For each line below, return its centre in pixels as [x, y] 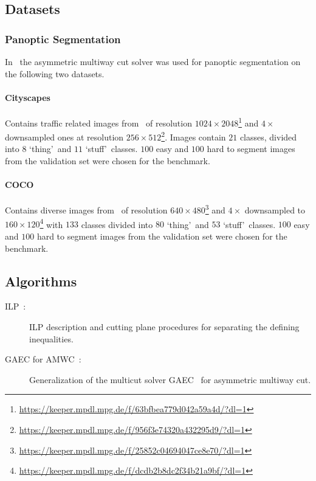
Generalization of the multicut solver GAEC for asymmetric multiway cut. [170, 379]
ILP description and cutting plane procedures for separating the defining [164, 326]
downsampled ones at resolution [64, 137]
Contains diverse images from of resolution [86, 210]
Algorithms [41, 281]
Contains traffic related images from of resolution [98, 123]
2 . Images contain [194, 136]
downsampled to [275, 210]
